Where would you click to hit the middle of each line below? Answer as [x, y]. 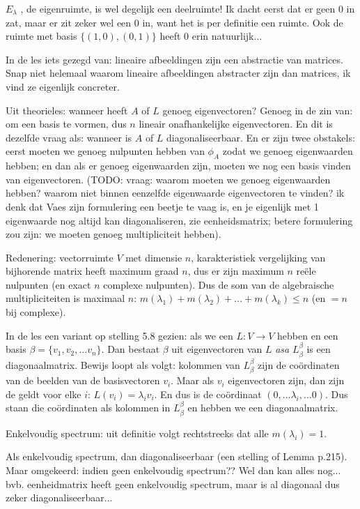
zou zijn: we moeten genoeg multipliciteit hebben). [114, 234]
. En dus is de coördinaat [208, 394]
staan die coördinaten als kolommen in [88, 408]
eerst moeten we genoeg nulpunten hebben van [105, 151]
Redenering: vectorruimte [60, 257]
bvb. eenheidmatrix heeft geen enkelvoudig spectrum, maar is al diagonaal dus [173, 484]
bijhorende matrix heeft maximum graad [92, 271]
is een [319, 349]
